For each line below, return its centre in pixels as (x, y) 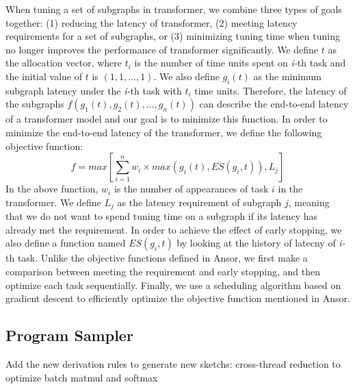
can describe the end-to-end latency (274, 104)
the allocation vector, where (64, 63)
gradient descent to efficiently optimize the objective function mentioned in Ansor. (178, 298)
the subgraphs (35, 104)
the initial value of (44, 76)
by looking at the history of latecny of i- (261, 243)
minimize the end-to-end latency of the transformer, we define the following (164, 132)
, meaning (309, 202)
